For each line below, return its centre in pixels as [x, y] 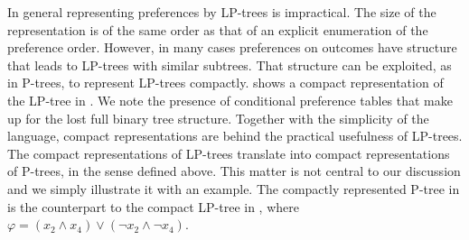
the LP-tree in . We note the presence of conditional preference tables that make [230, 100]
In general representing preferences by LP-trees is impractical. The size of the [222, 12]
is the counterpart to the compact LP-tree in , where [153, 206]
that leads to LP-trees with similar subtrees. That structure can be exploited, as [230, 65]
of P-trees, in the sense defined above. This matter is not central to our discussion [234, 171]
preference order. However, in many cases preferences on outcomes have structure [232, 47]
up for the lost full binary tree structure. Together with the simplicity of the [218, 118]
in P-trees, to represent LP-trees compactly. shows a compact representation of [225, 83]
